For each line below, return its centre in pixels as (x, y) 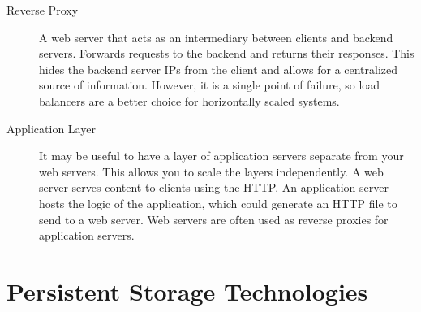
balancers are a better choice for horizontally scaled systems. (189, 100)
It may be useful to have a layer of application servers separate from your (221, 156)
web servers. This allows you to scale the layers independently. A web (211, 171)
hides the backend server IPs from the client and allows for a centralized (219, 69)
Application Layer (51, 128)
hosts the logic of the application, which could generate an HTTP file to (218, 203)
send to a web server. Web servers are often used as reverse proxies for (214, 219)
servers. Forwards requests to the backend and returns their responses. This (227, 53)
